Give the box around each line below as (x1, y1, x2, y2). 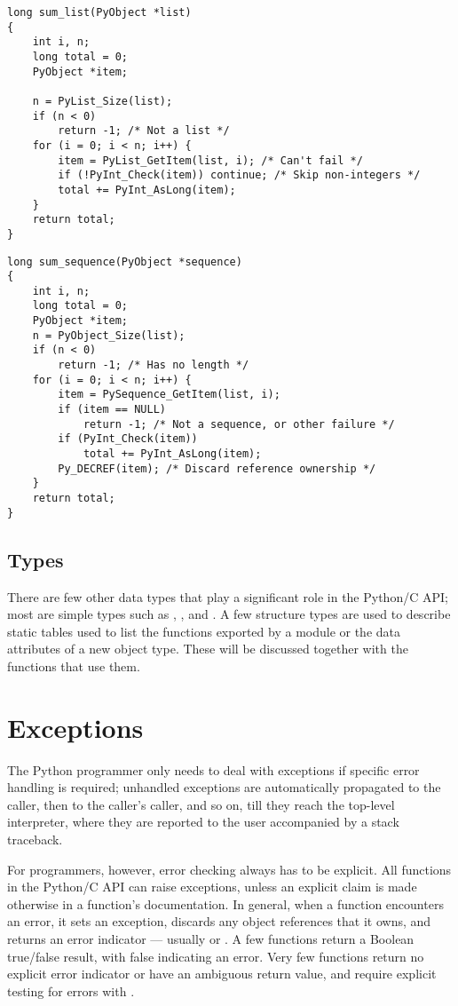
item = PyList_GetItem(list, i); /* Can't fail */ (58, 154, 363, 167)
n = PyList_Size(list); (32, 94, 173, 107)
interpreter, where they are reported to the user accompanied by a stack (7, 812, 399, 831)
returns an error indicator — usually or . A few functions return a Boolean (7, 929, 415, 947)
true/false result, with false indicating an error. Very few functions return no (7, 947, 424, 965)
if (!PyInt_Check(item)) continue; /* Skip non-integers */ (58, 169, 421, 182)
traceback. (7, 829, 63, 848)
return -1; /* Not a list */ (58, 124, 230, 138)
